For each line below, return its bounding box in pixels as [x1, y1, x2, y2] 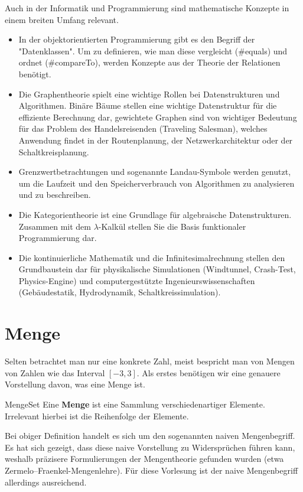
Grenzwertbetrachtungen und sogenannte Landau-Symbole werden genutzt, [18, 165, 291, 178]
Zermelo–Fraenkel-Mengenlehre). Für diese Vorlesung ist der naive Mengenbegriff [5, 464, 298, 476]
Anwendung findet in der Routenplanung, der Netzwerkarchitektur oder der [18, 133, 293, 146]
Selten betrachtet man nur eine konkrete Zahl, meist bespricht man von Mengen [5, 355, 295, 367]
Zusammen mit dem [18, 220, 91, 232]
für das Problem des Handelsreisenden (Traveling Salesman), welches [18, 122, 268, 135]
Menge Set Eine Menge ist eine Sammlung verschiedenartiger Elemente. [5, 397, 265, 410]
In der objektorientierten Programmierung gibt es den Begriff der [18, 33, 255, 45]
